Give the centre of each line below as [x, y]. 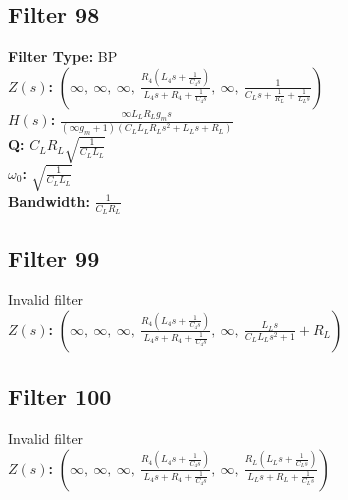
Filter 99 [54, 257]
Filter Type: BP [63, 56]
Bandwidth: [49, 200]
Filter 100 [60, 396]
